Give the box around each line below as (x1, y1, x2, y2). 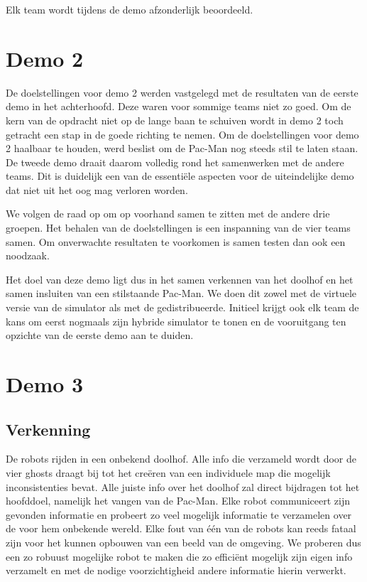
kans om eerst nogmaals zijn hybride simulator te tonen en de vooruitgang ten (6, 313, 346, 328)
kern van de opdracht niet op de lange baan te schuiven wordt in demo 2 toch (6, 112, 344, 127)
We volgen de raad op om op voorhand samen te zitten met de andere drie (6, 206, 330, 221)
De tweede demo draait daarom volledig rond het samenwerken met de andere (6, 154, 344, 169)
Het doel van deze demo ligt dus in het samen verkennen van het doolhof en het (6, 271, 354, 286)
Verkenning (6, 418, 91, 440)
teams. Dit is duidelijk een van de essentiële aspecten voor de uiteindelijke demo (6, 168, 354, 183)
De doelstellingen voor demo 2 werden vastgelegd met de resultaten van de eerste (6, 85, 358, 99)
